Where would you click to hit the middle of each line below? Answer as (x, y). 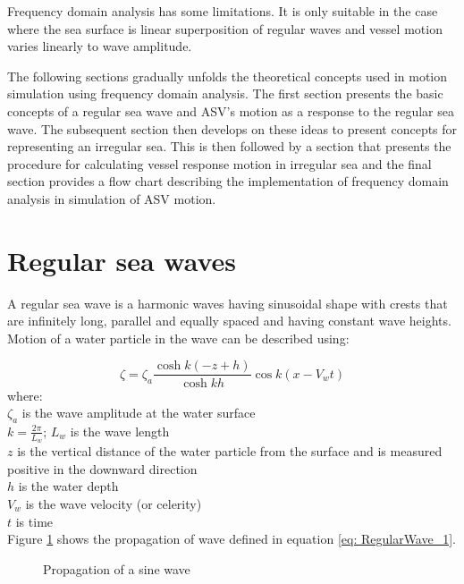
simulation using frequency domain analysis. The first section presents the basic (225, 93)
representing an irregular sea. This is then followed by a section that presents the (229, 146)
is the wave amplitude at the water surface (139, 413)
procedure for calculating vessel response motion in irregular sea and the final (219, 163)
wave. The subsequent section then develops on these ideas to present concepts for (232, 128)
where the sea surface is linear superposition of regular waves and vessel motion (225, 28)
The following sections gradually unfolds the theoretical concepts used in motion (228, 76)
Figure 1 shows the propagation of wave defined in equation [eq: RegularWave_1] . (232, 539)
